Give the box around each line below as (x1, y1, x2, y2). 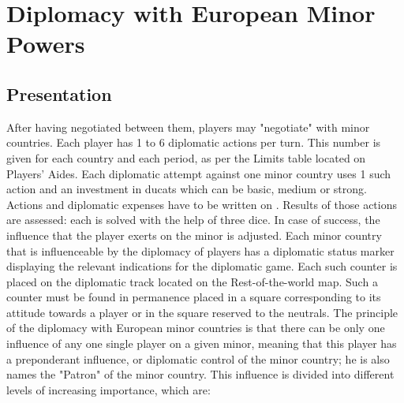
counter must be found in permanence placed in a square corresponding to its (6, 289, 381, 305)
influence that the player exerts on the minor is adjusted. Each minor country (6, 226, 382, 243)
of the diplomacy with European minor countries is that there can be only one (6, 319, 385, 336)
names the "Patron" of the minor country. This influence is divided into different (6, 366, 395, 382)
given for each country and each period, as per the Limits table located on (6, 149, 366, 166)
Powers (6, 28, 85, 60)
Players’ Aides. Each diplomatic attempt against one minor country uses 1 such (6, 165, 391, 181)
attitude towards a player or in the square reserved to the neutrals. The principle (6, 304, 398, 320)
